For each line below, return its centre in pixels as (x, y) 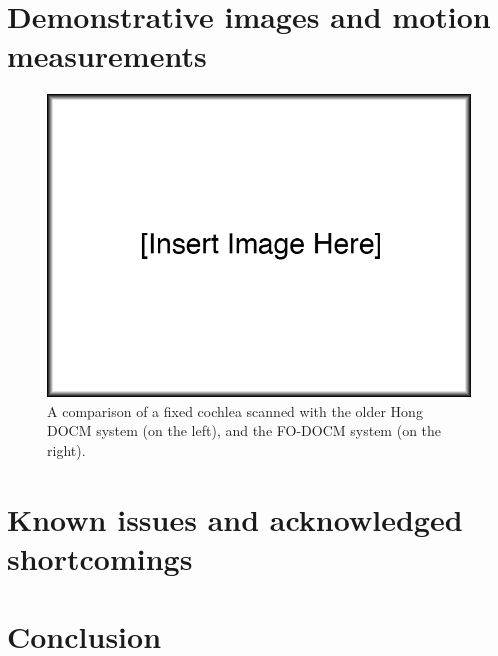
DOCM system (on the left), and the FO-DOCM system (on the (244, 430)
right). (66, 449)
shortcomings (100, 557)
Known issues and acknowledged (235, 518)
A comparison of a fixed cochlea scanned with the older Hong (235, 410)
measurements (107, 55)
